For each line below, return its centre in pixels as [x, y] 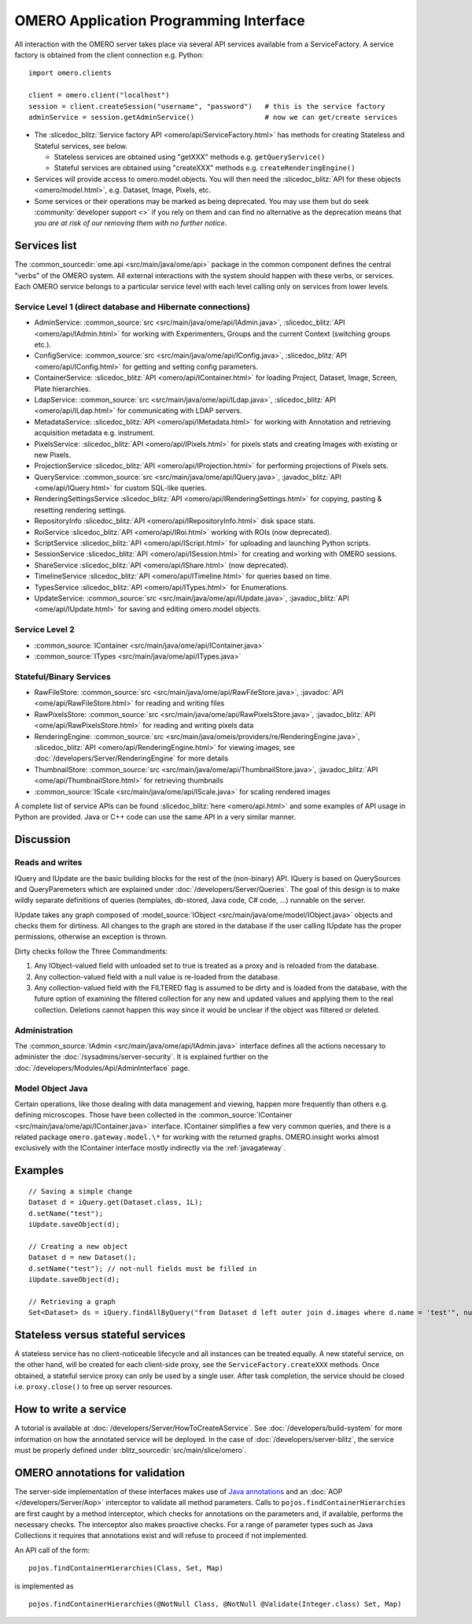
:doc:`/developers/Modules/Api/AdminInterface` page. [102, 1068]
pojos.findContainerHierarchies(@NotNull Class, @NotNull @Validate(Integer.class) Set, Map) [215, 1604]
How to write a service [71, 1409]
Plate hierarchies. [62, 388]
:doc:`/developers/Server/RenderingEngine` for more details [131, 758]
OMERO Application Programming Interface [160, 20]
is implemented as [44, 1586]
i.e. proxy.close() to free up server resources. [94, 1387]
